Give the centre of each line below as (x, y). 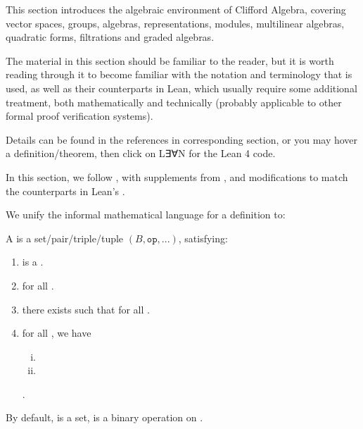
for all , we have (57, 333)
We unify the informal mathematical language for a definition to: (146, 214)
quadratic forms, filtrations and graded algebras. (110, 37)
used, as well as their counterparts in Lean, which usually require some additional (181, 88)
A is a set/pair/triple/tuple (65, 238)
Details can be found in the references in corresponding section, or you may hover (182, 139)
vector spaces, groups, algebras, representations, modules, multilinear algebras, (175, 23)
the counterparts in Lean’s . (65, 191)
